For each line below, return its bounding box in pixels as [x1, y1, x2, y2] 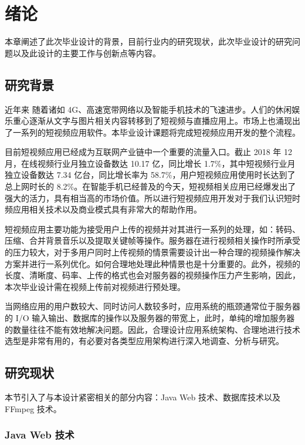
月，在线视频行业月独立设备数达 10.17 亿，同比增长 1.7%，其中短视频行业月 [5, 157, 296, 169]
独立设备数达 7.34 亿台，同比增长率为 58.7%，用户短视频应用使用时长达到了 [5, 168, 296, 181]
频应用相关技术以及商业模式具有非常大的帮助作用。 [5, 203, 202, 215]
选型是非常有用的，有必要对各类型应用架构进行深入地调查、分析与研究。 [5, 335, 284, 347]
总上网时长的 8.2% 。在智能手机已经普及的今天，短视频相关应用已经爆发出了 [5, 180, 296, 193]
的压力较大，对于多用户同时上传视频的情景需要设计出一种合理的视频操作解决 [5, 246, 300, 258]
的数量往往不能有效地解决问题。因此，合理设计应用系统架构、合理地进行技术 [5, 323, 300, 335]
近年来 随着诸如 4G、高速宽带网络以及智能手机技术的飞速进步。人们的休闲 [5, 103, 292, 115]
